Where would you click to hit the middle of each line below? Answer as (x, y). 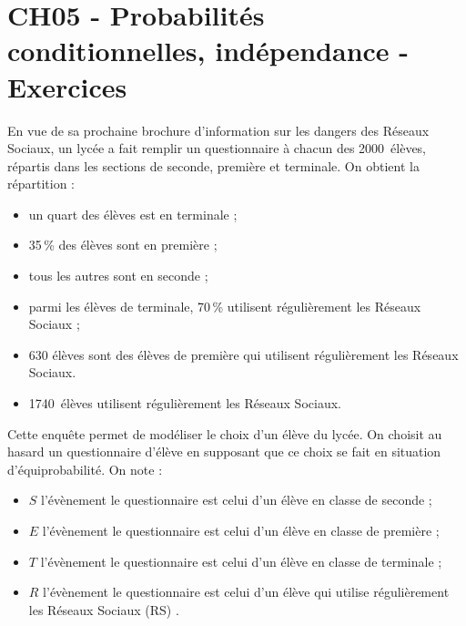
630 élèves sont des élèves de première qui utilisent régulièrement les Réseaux (243, 354)
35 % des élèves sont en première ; (123, 245)
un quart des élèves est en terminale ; (133, 214)
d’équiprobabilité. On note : (85, 469)
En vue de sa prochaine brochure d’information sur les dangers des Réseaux (218, 130)
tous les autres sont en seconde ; (118, 276)
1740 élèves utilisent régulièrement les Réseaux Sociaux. (185, 403)
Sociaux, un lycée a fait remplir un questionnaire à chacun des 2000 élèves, (217, 148)
